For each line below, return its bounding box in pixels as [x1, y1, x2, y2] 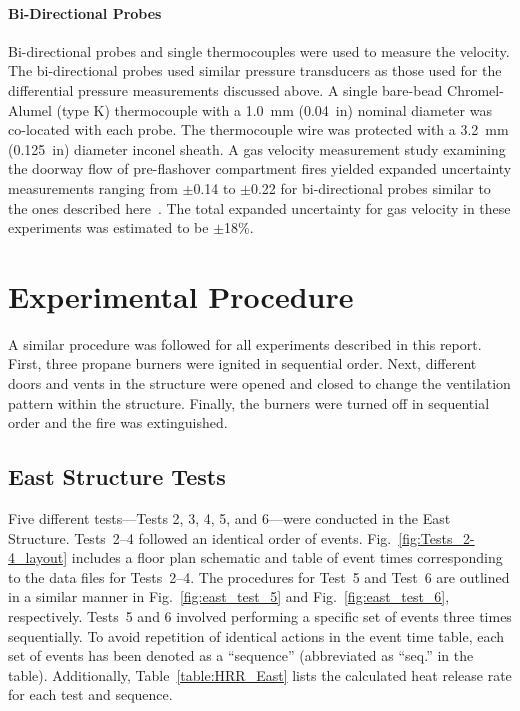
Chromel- [447, 79, 504, 100]
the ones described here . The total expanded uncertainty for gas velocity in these [8, 197, 511, 218]
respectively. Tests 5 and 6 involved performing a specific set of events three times [8, 606, 512, 626]
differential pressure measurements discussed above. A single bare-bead [8, 79, 443, 100]
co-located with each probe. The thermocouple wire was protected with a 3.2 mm [8, 119, 509, 140]
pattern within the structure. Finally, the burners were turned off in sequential [8, 392, 490, 413]
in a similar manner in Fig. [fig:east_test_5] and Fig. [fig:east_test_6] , [8, 586, 450, 607]
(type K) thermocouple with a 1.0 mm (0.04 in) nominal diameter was [56, 99, 492, 120]
